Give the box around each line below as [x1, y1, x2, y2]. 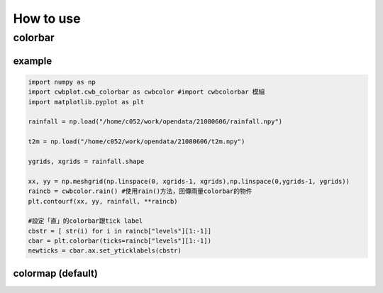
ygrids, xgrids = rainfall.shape [28, 157, 145, 165]
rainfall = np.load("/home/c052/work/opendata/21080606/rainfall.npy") [28, 118, 283, 126]
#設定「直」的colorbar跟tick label [28, 217, 143, 225]
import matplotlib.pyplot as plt [28, 98, 145, 106]
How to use [13, 11, 81, 26]
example [13, 55, 52, 67]
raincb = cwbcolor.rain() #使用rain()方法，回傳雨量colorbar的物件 [28, 187, 252, 195]
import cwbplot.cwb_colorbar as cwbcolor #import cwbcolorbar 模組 [28, 88, 265, 96]
